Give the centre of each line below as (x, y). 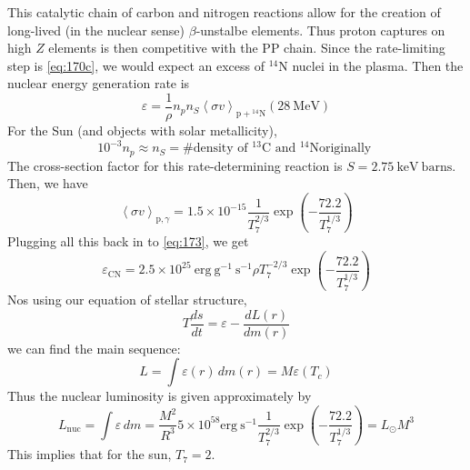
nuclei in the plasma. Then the (378, 65)
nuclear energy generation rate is (99, 83)
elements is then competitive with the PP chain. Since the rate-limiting (247, 48)
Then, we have (48, 183)
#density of (215, 149)
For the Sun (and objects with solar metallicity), (142, 130)
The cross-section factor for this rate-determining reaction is (175, 165)
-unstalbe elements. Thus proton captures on (320, 30)
